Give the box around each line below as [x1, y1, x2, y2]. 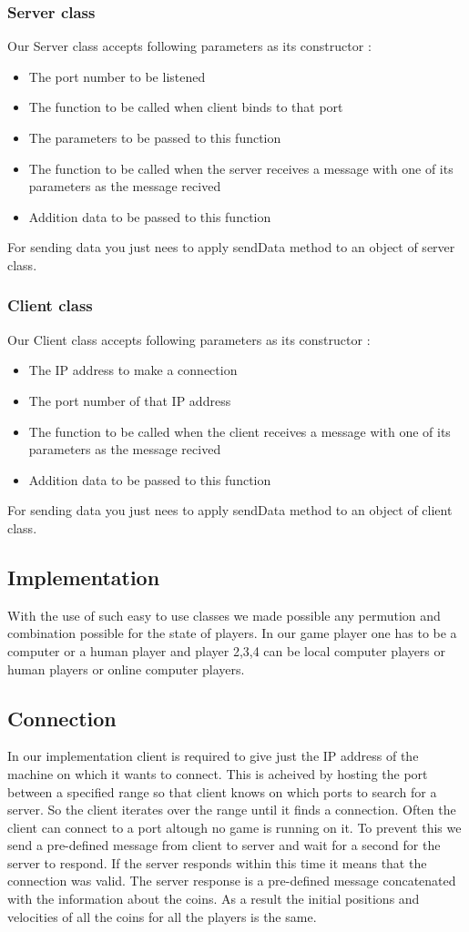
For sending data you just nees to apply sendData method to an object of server [7, 238, 455, 257]
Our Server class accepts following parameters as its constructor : [7, 36, 372, 56]
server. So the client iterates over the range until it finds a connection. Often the [7, 800, 456, 819]
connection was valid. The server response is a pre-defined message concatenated [7, 871, 456, 890]
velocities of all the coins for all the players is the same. [7, 907, 317, 926]
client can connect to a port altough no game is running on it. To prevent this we [7, 817, 462, 836]
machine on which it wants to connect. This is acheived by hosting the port [7, 764, 428, 783]
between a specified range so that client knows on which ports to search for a [7, 782, 437, 801]
